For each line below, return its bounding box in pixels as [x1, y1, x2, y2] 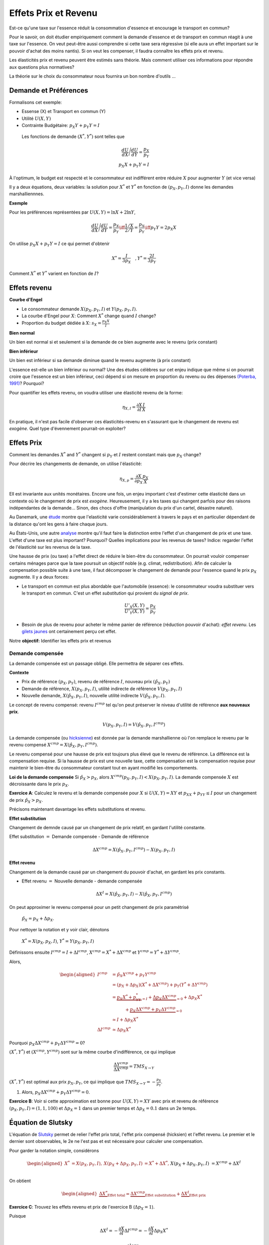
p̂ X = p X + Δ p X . [21, 915, 54, 922]
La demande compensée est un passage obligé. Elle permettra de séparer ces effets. [9, 660, 184, 666]
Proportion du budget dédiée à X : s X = [21, 320, 102, 327]
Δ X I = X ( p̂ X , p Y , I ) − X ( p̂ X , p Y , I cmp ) [96, 890, 172, 898]
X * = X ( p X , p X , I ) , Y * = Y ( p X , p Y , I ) [21, 938, 94, 945]
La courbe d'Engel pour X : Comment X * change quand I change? [21, 312, 156, 319]
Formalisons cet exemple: [9, 99, 62, 105]
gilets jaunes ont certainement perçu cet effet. [21, 628, 117, 634]
